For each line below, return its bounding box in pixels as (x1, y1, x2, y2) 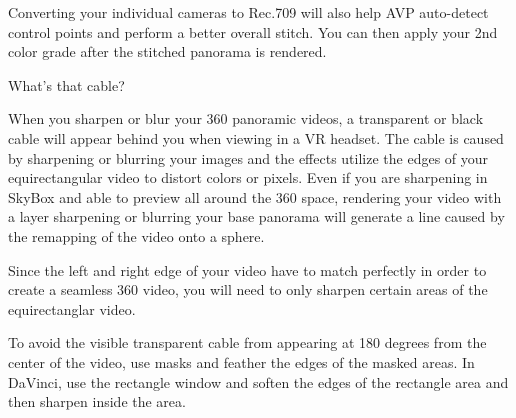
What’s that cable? (8, 74, 125, 95)
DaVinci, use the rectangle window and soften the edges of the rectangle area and (8, 371, 509, 392)
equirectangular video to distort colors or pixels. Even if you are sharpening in (8, 167, 488, 188)
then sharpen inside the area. (8, 391, 186, 412)
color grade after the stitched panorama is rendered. (8, 41, 327, 62)
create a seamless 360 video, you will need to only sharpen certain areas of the (8, 279, 488, 300)
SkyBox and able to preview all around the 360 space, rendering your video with (8, 186, 502, 207)
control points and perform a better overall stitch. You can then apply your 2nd (8, 21, 498, 42)
